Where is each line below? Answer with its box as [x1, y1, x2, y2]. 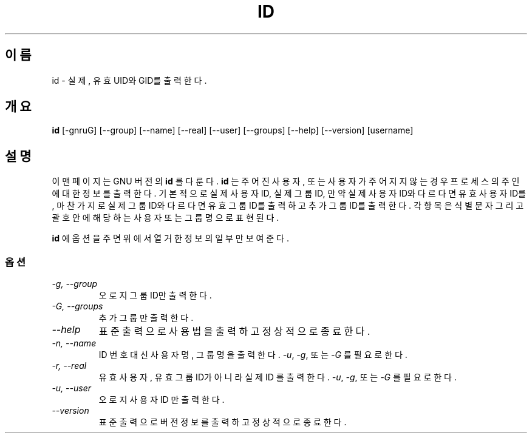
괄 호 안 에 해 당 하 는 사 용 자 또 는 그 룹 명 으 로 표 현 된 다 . [52, 212, 279, 223]
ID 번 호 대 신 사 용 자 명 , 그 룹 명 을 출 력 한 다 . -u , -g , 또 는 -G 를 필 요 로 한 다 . [98, 349, 408, 360]
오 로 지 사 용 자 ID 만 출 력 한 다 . [98, 394, 225, 405]
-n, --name [52, 338, 97, 349]
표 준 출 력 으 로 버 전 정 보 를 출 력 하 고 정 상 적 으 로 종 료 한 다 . [98, 417, 347, 428]
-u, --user [52, 383, 92, 394]
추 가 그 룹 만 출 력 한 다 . [98, 312, 194, 323]
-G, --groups [52, 301, 103, 312]
